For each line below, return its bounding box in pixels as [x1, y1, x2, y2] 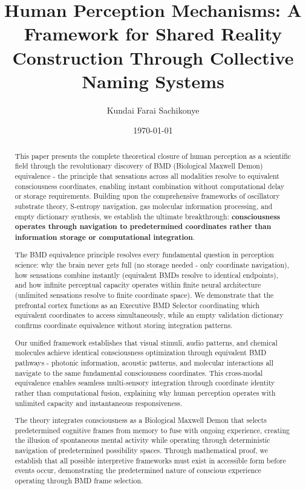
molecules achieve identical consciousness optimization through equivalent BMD [15, 347, 267, 358]
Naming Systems [82, 68, 224, 93]
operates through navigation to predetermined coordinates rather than [15, 221, 272, 232]
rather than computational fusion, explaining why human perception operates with [15, 387, 276, 398]
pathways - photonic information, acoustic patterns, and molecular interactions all [15, 357, 273, 367]
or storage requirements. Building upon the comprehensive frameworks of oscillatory [15, 191, 280, 201]
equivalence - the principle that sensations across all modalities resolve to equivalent [15, 170, 279, 181]
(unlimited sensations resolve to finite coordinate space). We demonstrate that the [15, 290, 274, 300]
